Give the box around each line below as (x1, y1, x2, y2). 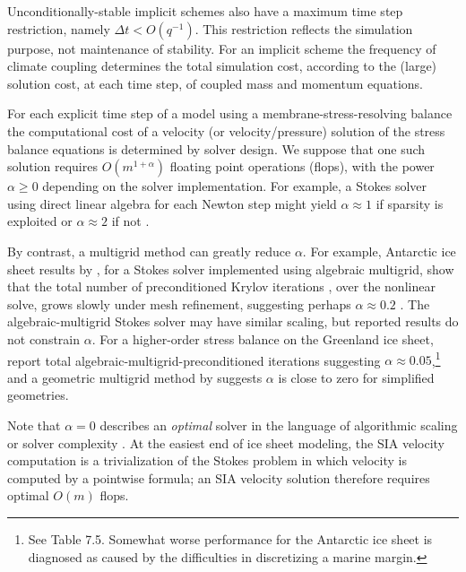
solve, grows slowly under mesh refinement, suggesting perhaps (7, 294, 351, 313)
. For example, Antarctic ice (302, 241, 456, 260)
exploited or (7, 212, 73, 230)
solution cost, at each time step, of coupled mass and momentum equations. (7, 74, 423, 92)
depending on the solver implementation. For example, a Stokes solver (42, 177, 427, 195)
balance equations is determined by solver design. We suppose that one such (7, 139, 426, 158)
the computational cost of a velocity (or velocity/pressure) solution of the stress (7, 121, 445, 140)
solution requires (7, 157, 98, 176)
